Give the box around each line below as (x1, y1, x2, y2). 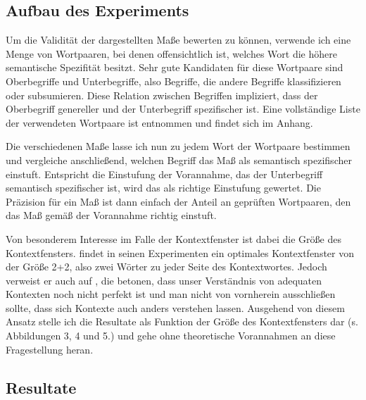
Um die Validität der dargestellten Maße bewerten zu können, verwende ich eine (6, 32, 351, 47)
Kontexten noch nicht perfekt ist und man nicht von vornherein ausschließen (6, 287, 336, 301)
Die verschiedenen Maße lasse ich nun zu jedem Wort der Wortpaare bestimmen (6, 139, 351, 154)
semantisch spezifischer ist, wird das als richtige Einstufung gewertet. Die (6, 180, 321, 195)
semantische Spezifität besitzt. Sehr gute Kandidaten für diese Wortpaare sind (6, 60, 343, 75)
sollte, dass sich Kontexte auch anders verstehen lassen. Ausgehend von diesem (6, 300, 345, 315)
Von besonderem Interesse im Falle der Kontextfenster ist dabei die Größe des (6, 231, 341, 246)
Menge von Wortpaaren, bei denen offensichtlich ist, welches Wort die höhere (6, 46, 337, 61)
